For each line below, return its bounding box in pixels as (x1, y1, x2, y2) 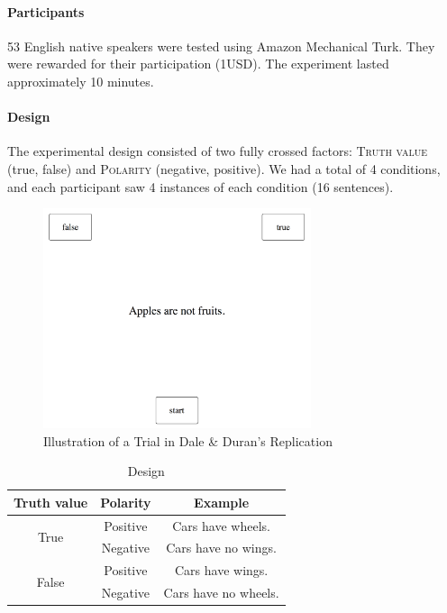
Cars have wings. (174, 561, 269, 580)
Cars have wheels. (172, 516, 270, 535)
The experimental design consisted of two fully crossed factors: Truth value (7, 142, 428, 160)
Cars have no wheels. (163, 583, 279, 602)
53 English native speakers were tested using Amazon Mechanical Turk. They (7, 36, 435, 55)
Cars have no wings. (166, 538, 277, 557)
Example (194, 492, 250, 511)
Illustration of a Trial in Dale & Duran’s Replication (43, 431, 333, 450)
